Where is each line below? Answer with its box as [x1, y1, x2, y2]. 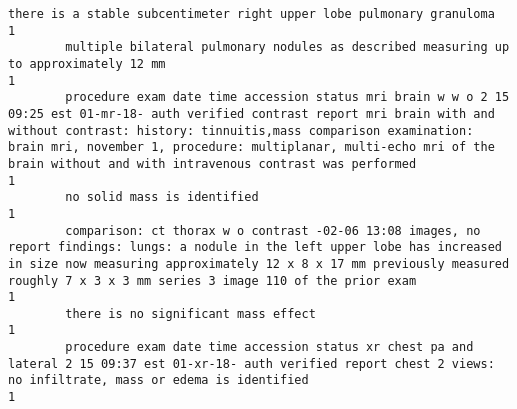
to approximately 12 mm [8, 56, 166, 71]
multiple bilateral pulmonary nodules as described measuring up [65, 40, 510, 55]
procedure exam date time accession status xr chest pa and [65, 340, 474, 355]
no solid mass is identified [65, 190, 259, 205]
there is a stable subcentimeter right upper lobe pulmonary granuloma [8, 7, 495, 21]
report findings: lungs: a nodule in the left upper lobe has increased [8, 240, 502, 255]
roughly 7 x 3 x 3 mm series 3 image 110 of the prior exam [8, 273, 417, 288]
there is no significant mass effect [65, 306, 316, 321]
